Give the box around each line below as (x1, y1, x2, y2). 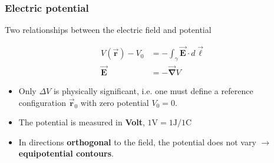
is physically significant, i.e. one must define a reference (53, 85, 253, 97)
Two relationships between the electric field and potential (5, 24, 212, 36)
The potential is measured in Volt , (18, 116, 145, 128)
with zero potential (80, 96, 149, 108)
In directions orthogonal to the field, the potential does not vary (18, 135, 256, 148)
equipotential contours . (18, 147, 114, 159)
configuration (18, 96, 66, 108)
